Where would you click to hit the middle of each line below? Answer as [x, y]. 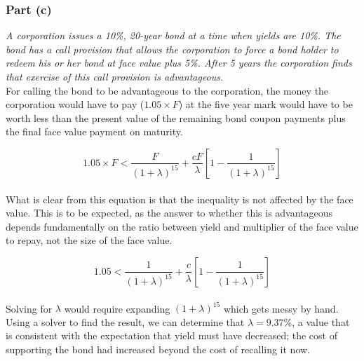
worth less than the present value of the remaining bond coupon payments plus [176, 117]
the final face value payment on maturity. [94, 131]
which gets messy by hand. [281, 308]
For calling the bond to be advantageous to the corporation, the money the [167, 90]
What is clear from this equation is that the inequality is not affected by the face [180, 199]
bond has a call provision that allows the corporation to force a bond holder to [172, 49]
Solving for [29, 308]
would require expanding [117, 308]
